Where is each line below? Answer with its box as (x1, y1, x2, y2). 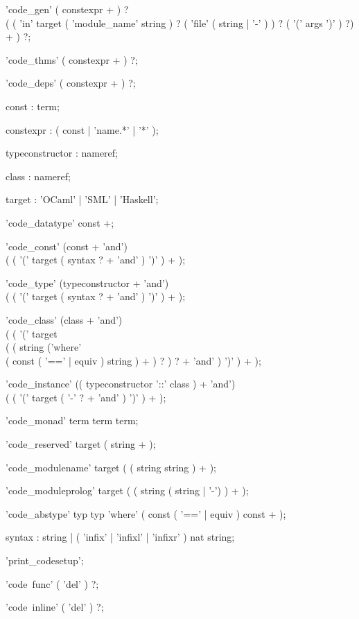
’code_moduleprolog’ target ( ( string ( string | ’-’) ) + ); (6, 483, 249, 498)
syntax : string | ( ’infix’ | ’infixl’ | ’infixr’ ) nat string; (6, 530, 235, 544)
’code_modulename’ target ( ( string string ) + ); (6, 460, 216, 474)
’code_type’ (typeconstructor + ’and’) (6, 275, 169, 290)
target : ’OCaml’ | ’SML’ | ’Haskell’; (6, 192, 159, 207)
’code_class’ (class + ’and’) (6, 312, 123, 326)
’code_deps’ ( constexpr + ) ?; (6, 76, 136, 90)
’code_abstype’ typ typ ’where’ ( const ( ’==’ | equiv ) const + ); (6, 506, 286, 521)
